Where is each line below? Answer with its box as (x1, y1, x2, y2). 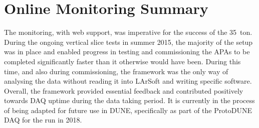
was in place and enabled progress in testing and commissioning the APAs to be (4, 46, 250, 57)
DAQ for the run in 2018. (4, 115, 82, 125)
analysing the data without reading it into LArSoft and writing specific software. (4, 76, 252, 86)
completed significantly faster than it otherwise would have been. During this (4, 56, 241, 66)
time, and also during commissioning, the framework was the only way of (4, 66, 228, 76)
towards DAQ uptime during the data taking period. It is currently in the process (4, 95, 255, 106)
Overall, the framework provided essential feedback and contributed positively (4, 85, 243, 96)
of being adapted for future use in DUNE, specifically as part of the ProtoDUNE (4, 105, 252, 115)
